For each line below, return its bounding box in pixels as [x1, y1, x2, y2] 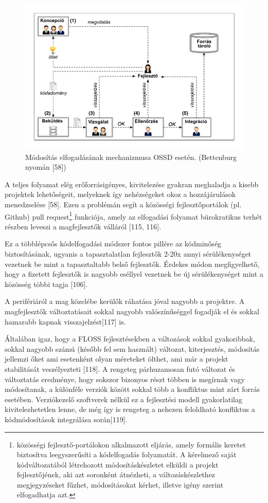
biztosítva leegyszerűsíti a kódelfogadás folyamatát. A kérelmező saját [16, 449, 237, 460]
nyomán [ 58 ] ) [25, 161, 66, 172]
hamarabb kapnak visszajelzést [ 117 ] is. [5, 316, 126, 327]
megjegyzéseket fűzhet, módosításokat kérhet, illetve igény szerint [16, 479, 224, 490]
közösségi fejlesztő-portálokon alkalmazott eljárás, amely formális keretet [16, 439, 246, 450]
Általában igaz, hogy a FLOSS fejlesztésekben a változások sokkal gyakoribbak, [5, 333, 255, 344]
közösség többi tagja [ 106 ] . [5, 278, 88, 289]
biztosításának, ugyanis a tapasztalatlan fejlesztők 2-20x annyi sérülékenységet [5, 248, 252, 259]
